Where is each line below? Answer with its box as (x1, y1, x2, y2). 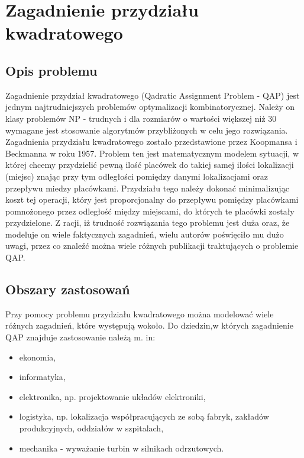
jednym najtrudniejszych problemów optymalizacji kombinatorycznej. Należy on (5, 100, 295, 113)
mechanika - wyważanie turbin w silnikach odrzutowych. (19, 441, 224, 454)
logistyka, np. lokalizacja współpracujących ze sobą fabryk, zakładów (19, 410, 269, 423)
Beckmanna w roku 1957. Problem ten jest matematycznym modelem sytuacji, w (5, 147, 299, 159)
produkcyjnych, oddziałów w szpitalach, (19, 422, 164, 434)
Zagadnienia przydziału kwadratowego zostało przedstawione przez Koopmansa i (5, 135, 297, 148)
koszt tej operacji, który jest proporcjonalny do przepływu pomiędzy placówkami (5, 193, 299, 206)
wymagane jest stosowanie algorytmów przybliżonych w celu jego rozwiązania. (5, 124, 288, 136)
